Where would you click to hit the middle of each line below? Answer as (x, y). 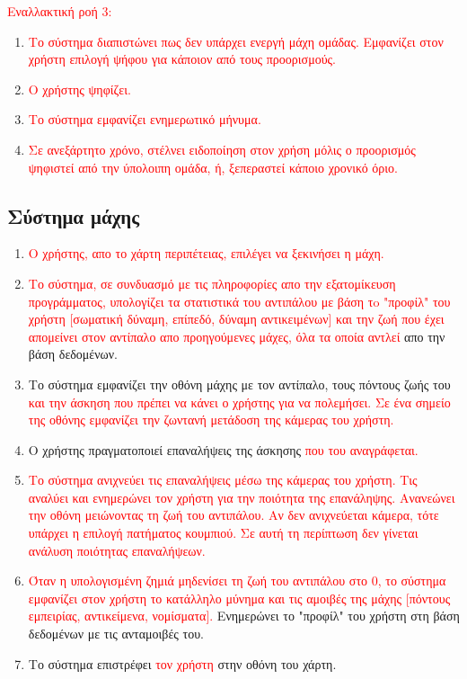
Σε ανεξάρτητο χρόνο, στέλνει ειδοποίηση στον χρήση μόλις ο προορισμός (222, 149)
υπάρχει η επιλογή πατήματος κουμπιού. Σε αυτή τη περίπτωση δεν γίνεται (223, 533)
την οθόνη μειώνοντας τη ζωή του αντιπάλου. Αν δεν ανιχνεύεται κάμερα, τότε (233, 515)
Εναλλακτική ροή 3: (60, 11)
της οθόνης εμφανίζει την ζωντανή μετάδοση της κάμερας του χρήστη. (211, 420)
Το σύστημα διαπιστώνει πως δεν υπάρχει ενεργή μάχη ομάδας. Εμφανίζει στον (236, 41)
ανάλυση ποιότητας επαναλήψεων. (117, 550)
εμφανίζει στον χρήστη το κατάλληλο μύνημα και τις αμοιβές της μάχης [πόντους (239, 598)
